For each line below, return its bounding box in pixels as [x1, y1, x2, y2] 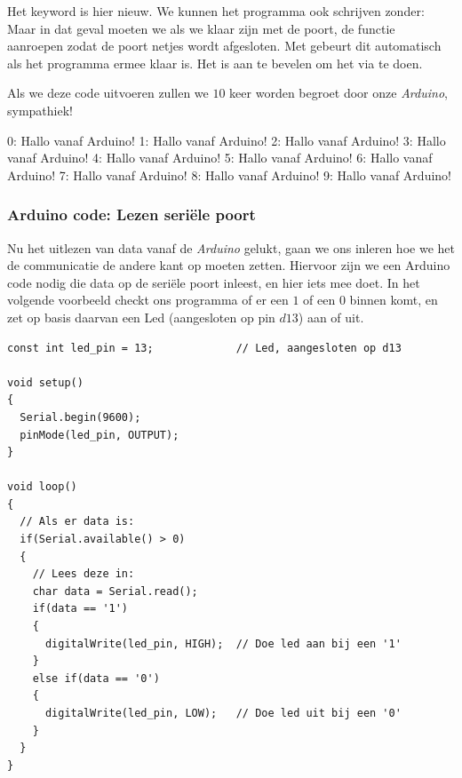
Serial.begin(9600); [20, 410, 141, 424]
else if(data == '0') [32, 671, 160, 685]
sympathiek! [7, 100, 73, 119]
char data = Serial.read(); [32, 584, 198, 598]
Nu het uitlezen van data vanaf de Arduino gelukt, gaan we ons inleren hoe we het [7, 238, 455, 257]
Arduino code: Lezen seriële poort [7, 203, 256, 226]
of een [303, 290, 336, 309]
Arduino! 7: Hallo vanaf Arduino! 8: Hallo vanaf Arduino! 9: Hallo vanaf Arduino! [7, 165, 451, 184]
